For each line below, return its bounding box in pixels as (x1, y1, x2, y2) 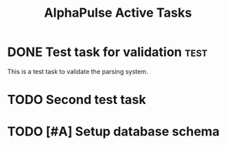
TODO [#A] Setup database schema (7, 124, 220, 140)
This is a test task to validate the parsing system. (7, 67, 149, 75)
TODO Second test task (7, 92, 146, 108)
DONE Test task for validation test (7, 44, 208, 60)
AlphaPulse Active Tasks (44, 5, 192, 21)
